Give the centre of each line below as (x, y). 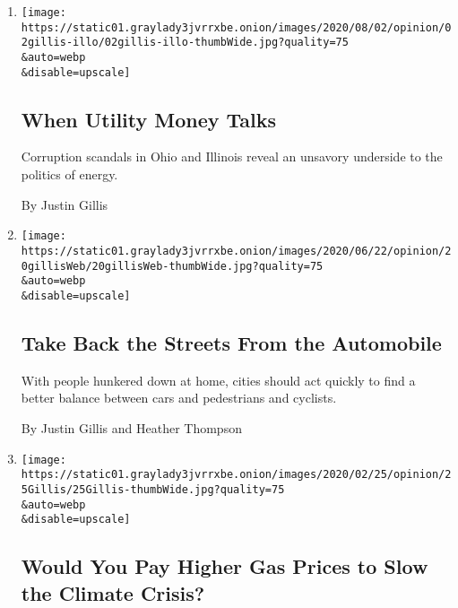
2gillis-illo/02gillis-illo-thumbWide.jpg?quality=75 (185, 43)
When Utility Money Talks (149, 119)
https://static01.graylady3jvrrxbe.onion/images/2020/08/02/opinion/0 (236, 27)
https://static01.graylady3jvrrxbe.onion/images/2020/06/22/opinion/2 (236, 251)
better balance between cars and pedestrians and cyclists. (179, 398)
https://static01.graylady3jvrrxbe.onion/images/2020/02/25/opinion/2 (236, 475)
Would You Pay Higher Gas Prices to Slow (225, 566)
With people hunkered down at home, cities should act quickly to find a (218, 380)
